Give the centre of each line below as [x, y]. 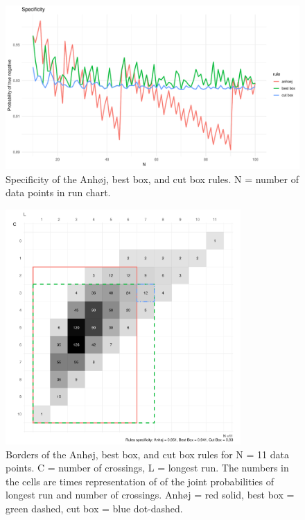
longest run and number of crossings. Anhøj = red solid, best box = [150, 495]
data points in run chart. [58, 192]
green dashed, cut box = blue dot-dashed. [94, 508]
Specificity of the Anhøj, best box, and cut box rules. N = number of [152, 179]
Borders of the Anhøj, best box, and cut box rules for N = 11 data [147, 454]
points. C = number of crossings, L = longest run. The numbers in [147, 468]
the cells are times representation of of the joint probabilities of [140, 481]
